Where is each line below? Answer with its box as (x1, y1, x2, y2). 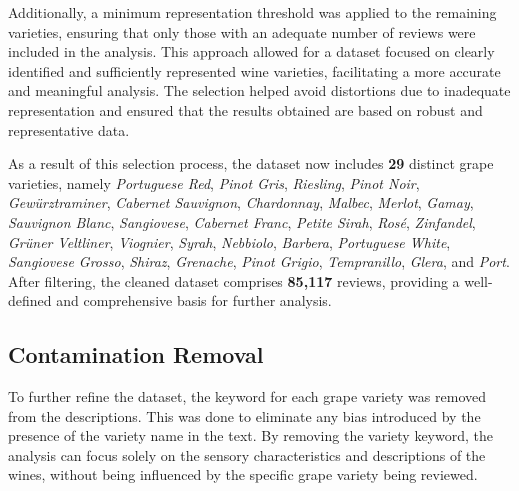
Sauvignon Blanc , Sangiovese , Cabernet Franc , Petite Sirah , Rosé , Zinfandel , (8, 211, 476, 232)
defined (8, 290, 52, 311)
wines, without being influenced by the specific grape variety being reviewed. (8, 464, 478, 485)
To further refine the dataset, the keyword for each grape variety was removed (8, 386, 486, 407)
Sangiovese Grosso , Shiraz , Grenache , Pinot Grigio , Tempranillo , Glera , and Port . (8, 251, 510, 272)
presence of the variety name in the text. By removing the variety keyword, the (8, 425, 493, 446)
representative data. (8, 119, 130, 140)
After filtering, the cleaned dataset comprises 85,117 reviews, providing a (8, 270, 460, 291)
